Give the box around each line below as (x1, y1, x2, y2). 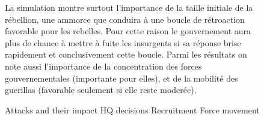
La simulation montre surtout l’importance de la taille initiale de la (5, 1, 253, 13)
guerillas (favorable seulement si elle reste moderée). (5, 83, 197, 96)
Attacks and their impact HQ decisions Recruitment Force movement (5, 103, 260, 116)
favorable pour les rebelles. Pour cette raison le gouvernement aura (5, 25, 251, 37)
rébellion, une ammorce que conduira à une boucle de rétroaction (5, 13, 245, 25)
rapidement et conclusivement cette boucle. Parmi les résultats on (5, 48, 247, 61)
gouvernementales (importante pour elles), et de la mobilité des (5, 71, 238, 84)
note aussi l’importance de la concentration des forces (5, 59, 202, 72)
